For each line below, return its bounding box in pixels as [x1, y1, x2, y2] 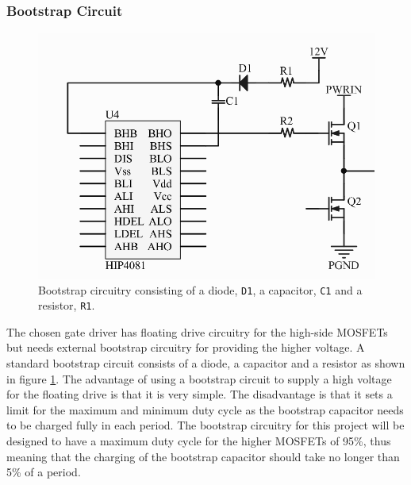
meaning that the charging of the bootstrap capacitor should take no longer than [6, 448, 400, 464]
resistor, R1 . [38, 297, 95, 314]
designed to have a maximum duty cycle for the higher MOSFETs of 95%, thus [6, 432, 391, 448]
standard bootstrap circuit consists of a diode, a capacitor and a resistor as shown [6, 355, 405, 371]
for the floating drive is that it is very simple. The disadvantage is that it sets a [6, 386, 393, 402]
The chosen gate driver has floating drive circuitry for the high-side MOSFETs [6, 323, 388, 340]
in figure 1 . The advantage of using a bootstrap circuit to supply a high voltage [6, 370, 392, 387]
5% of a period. [6, 464, 81, 480]
